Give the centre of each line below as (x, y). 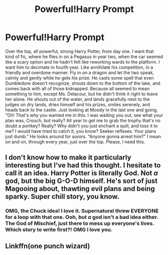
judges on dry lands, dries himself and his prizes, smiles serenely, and (78, 104)
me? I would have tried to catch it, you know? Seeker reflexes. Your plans (81, 131)
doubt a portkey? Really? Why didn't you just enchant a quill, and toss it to (81, 126)
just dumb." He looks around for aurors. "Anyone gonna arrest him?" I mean (83, 136)
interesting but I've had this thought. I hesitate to (83, 166)
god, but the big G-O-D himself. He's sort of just (81, 181)
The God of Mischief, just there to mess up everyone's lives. (80, 223)
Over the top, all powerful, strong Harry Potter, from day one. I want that (79, 51)
